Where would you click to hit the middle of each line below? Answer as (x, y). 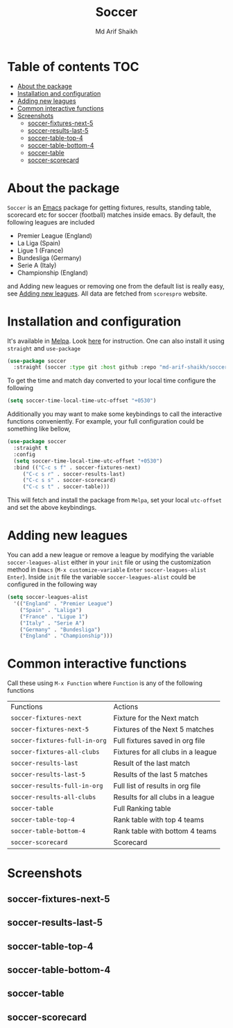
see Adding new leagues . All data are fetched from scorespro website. (107, 294)
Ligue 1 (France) (40, 250)
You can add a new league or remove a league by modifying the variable (111, 555)
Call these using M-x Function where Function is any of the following (105, 683)
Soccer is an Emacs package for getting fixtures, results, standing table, (109, 207)
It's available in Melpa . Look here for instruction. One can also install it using (116, 341)
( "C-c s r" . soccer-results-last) (74, 474)
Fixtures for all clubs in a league (165, 752)
